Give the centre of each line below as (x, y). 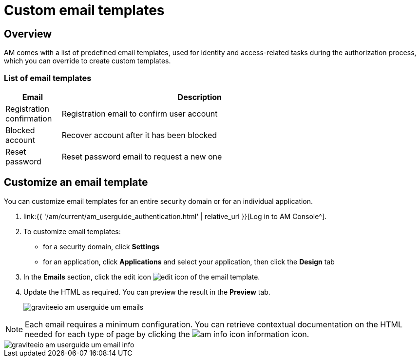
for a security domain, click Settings (101, 246)
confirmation (29, 118)
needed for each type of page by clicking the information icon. (167, 334)
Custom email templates (84, 10)
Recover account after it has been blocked (139, 135)
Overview (28, 34)
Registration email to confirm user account (140, 113)
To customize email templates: (72, 231)
